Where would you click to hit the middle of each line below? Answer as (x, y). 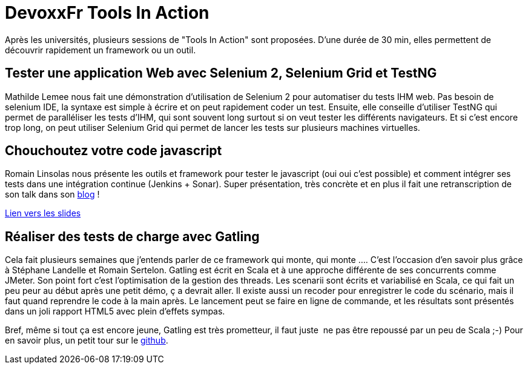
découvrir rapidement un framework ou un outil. (101, 50)
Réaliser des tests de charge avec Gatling (132, 236)
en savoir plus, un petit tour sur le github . (87, 341)
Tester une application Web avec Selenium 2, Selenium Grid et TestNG (221, 73)
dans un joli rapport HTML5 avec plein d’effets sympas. (115, 311)
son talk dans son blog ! (52, 194)
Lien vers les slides (43, 213)
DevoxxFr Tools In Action (107, 13)
